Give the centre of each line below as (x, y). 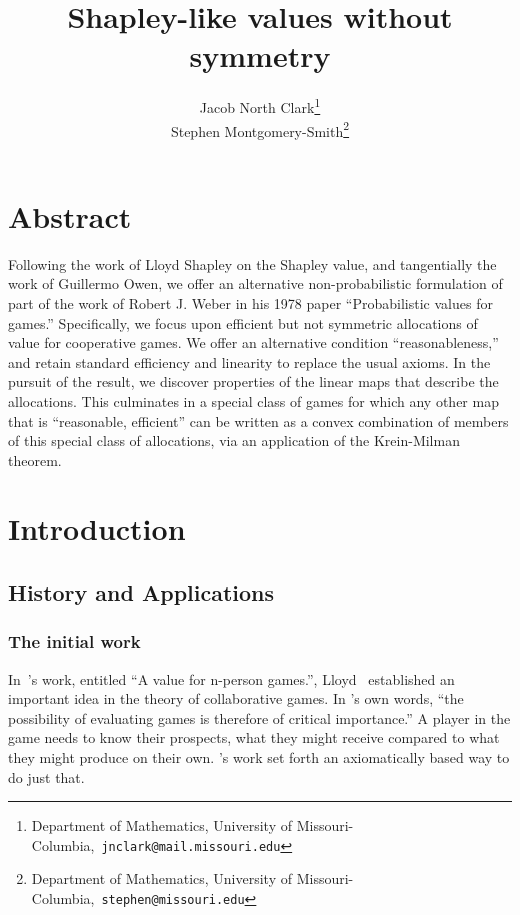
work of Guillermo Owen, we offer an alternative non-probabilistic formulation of (255, 283)
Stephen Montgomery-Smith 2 (260, 129)
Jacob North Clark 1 (260, 105)
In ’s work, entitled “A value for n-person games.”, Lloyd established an (231, 678)
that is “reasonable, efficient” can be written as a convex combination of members (258, 420)
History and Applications (141, 592)
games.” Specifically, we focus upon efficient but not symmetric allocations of (243, 322)
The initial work (74, 641)
